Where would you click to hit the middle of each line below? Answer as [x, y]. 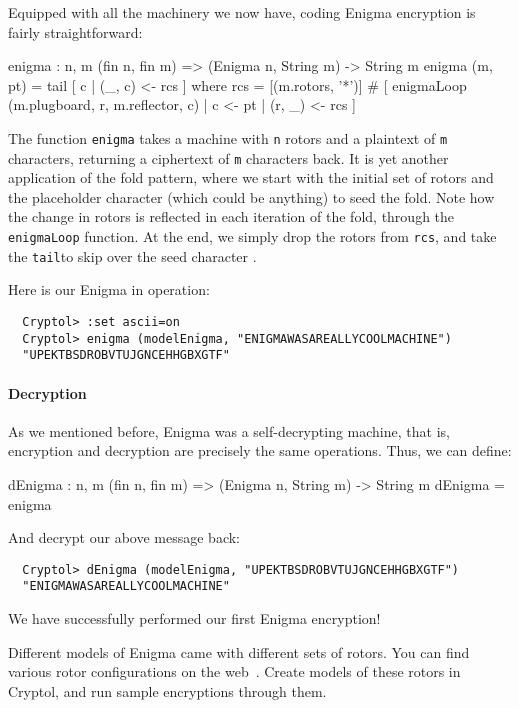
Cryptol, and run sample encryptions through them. [167, 690]
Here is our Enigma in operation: [109, 289]
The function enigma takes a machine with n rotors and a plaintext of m [228, 137]
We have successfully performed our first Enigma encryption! [194, 618]
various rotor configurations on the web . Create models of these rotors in [234, 671]
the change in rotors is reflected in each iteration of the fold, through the [231, 216]
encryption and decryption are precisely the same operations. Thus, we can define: [260, 450]
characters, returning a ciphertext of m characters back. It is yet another [228, 157]
